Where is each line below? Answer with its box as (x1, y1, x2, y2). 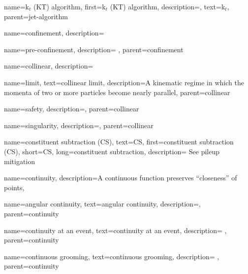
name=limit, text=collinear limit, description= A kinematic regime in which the (4, 77, 244, 87)
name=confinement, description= (4, 28, 104, 38)
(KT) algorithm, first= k (33, 1, 106, 11)
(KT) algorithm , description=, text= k (110, 1, 225, 11)
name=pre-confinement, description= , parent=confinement (4, 44, 184, 54)
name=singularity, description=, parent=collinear (4, 120, 154, 130)
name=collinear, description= (4, 61, 93, 71)
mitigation (4, 156, 35, 166)
